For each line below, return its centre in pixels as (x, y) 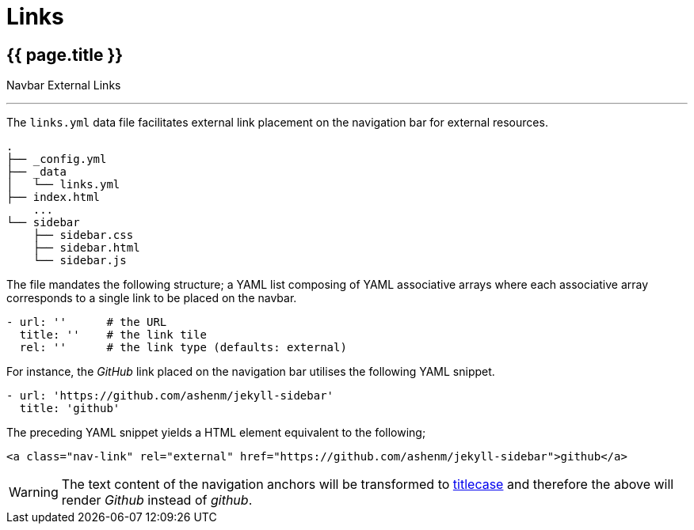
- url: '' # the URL (87, 322)
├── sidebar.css (83, 235)
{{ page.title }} (65, 55)
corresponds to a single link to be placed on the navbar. (152, 298)
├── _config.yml (57, 159)
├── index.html (53, 197)
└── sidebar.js (80, 261)
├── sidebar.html (86, 248)
